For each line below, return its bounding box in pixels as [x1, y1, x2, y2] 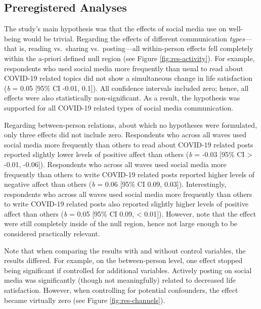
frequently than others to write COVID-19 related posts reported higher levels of [4, 169, 255, 179]
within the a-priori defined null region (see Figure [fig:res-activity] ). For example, [4, 53, 255, 63]
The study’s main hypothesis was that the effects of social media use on [4, 23, 227, 34]
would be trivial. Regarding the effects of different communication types [23, 33, 245, 43]
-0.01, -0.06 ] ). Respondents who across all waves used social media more [4, 159, 227, 169]
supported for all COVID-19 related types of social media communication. [4, 102, 234, 113]
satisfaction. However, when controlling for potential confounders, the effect [4, 285, 238, 295]
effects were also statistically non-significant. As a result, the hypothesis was [4, 92, 240, 103]
